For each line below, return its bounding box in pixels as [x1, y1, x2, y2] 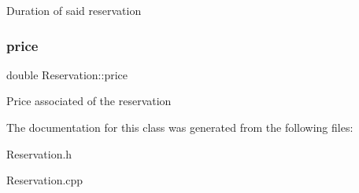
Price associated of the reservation [6, 93, 172, 109]
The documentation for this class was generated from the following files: [6, 119, 353, 135]
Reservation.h [6, 145, 72, 162]
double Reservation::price [6, 66, 128, 82]
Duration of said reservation [6, 2, 142, 18]
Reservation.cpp [6, 172, 83, 188]
